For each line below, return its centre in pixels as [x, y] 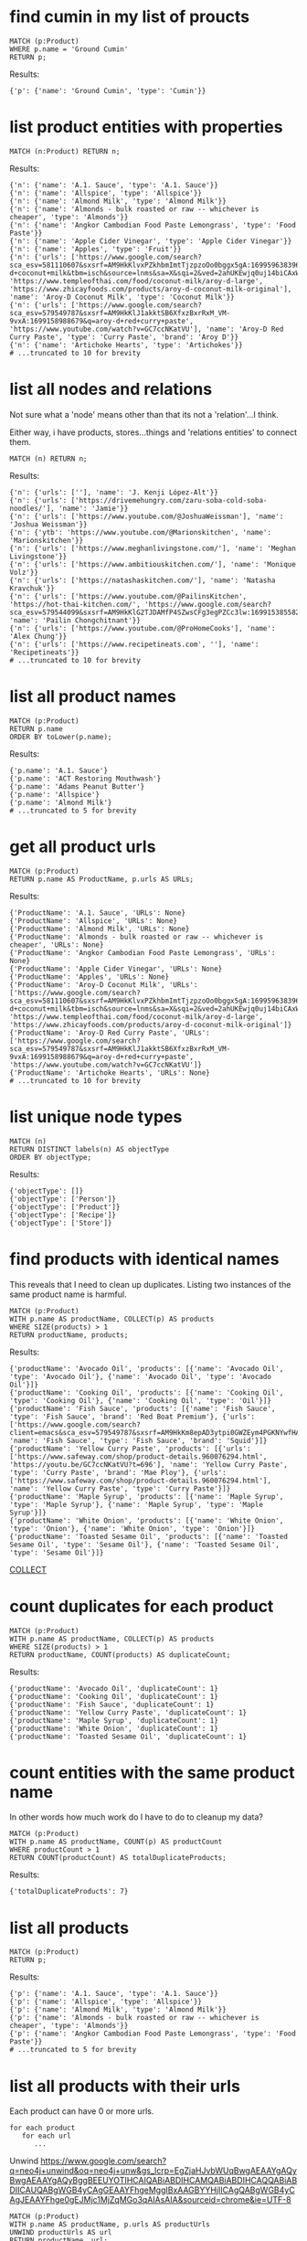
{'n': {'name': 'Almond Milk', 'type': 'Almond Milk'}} [118, 201]
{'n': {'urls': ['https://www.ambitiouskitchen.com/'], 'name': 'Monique [153, 564]
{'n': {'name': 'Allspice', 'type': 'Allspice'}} [106, 193]
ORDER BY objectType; [51, 1157]
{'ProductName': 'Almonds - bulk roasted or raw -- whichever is [136, 937]
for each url [46, 2136]
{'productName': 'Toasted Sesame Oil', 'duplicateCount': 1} [128, 1737]
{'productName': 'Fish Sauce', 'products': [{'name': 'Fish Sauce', [143, 1408]
